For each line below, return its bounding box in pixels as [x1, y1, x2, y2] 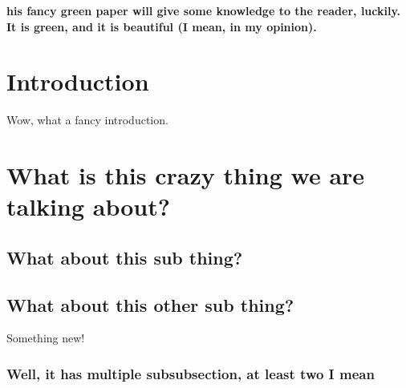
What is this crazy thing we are [6, 159, 365, 192]
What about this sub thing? [6, 245, 243, 269]
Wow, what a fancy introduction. [6, 111, 168, 128]
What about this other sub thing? [6, 292, 294, 317]
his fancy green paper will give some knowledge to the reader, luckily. [6, 2, 401, 18]
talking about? [6, 190, 170, 223]
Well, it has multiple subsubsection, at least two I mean [6, 363, 375, 383]
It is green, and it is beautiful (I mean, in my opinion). [6, 18, 317, 34]
